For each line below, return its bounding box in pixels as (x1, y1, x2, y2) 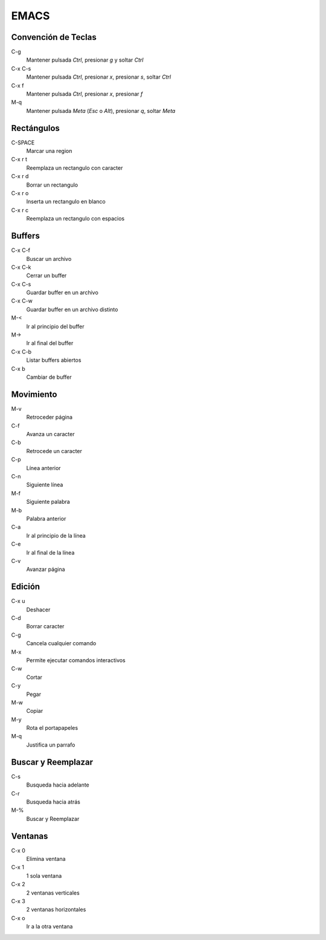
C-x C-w (11, 297, 33, 304)
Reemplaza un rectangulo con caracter (26, 164, 123, 172)
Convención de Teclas (11, 32, 97, 42)
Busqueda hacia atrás (26, 798, 81, 805)
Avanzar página (26, 565, 66, 573)
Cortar (26, 674, 42, 681)
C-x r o (11, 190, 29, 197)
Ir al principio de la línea (26, 532, 86, 539)
